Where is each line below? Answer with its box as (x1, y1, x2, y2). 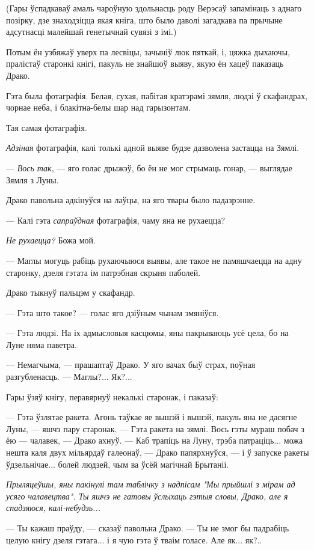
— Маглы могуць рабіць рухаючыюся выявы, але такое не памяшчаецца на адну (6, 254, 302, 266)
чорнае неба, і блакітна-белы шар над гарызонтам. (6, 101, 191, 114)
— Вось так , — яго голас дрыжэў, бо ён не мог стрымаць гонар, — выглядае (6, 161, 292, 174)
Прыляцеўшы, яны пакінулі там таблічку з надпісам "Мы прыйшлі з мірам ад (6, 478, 295, 490)
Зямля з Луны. (6, 173, 59, 186)
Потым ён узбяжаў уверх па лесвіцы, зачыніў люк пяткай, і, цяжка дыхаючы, (6, 45, 290, 58)
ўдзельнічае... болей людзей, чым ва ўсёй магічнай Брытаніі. (6, 457, 229, 470)
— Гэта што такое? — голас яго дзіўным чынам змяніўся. (6, 306, 219, 319)
